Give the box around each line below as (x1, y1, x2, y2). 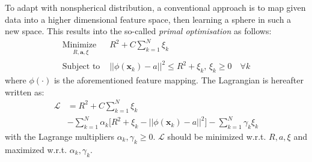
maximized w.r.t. (5, 143, 67, 155)
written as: (5, 85, 44, 98)
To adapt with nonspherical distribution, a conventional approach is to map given (5, 1, 306, 13)
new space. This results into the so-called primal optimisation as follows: (5, 25, 272, 37)
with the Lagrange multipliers (5, 130, 114, 142)
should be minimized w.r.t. (167, 130, 266, 142)
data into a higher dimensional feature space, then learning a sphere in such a (5, 13, 292, 25)
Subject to (62, 62, 100, 71)
